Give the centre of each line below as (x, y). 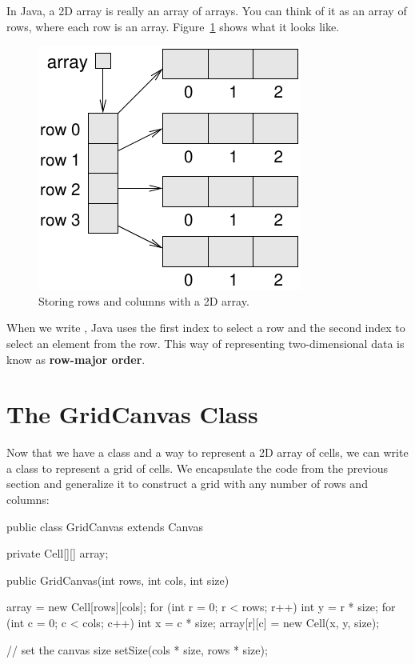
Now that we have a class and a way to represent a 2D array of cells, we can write (207, 452)
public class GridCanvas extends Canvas (105, 526)
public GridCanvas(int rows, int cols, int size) (118, 580)
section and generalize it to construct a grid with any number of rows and (187, 484)
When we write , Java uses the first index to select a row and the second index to (206, 328)
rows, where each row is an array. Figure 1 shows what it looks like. (173, 26)
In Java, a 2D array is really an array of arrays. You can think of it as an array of (207, 10)
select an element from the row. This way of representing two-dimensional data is (206, 343)
